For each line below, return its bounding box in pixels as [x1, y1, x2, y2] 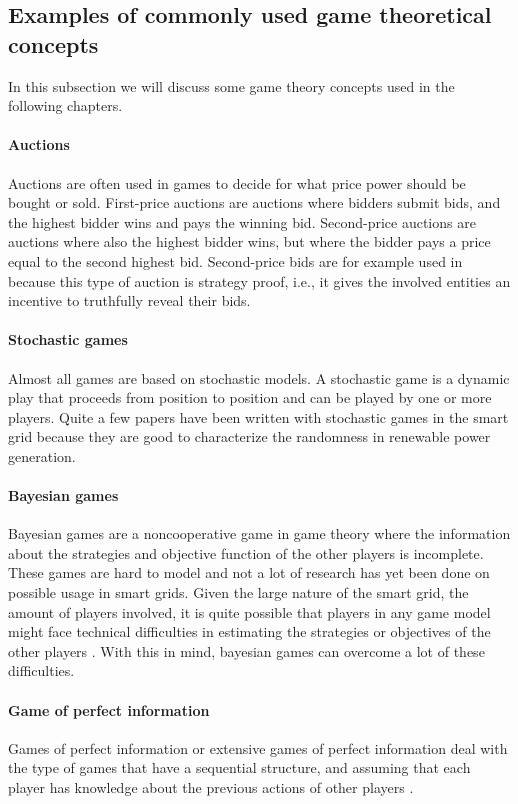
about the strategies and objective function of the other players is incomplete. [8, 542, 484, 563]
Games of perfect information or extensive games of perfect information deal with [8, 737, 508, 758]
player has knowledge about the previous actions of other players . [8, 777, 414, 798]
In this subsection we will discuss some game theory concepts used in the [8, 75, 455, 96]
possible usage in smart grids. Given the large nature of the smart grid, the [8, 582, 469, 603]
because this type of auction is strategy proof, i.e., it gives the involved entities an [8, 270, 511, 291]
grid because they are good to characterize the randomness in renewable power [8, 426, 491, 447]
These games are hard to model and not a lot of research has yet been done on [8, 562, 490, 583]
